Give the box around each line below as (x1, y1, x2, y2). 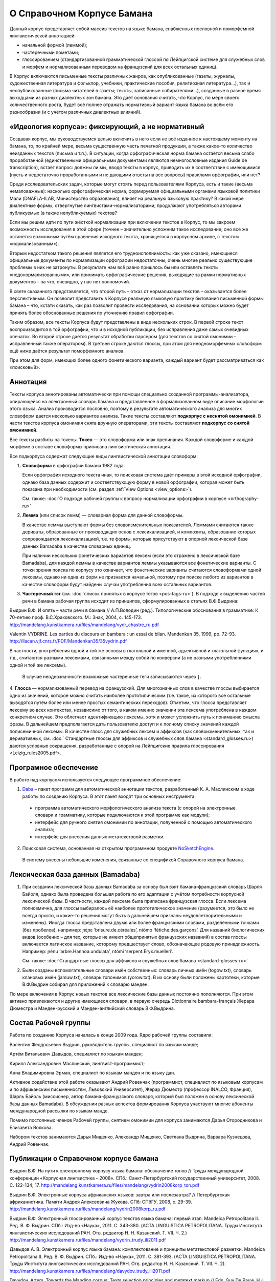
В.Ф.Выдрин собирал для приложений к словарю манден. (22, 981, 149, 987)
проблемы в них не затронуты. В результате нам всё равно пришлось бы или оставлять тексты (9, 264, 219, 271)
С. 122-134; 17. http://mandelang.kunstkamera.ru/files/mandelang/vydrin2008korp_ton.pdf (9, 1182, 200, 1188)
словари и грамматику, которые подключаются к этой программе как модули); (35, 812, 210, 818)
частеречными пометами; (22, 49, 79, 55)
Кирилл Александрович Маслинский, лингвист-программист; (9, 1060, 145, 1066)
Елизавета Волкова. (9, 1124, 53, 1130)
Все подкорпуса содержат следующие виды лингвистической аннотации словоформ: (9, 453, 198, 459)
